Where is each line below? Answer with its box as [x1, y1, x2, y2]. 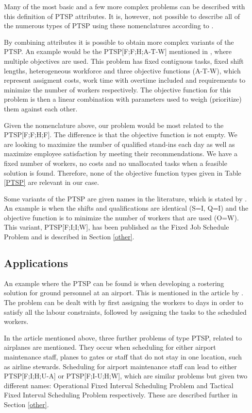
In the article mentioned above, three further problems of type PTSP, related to [4, 332, 242, 342]
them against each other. [4, 103, 78, 113]
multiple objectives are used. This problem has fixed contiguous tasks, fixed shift [4, 55, 244, 66]
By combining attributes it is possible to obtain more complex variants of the [4, 36, 234, 47]
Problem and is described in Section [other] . [4, 232, 134, 242]
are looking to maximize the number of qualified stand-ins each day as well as [4, 139, 235, 149]
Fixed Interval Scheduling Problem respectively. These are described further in [4, 390, 238, 400]
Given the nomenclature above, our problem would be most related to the [4, 120, 224, 130]
